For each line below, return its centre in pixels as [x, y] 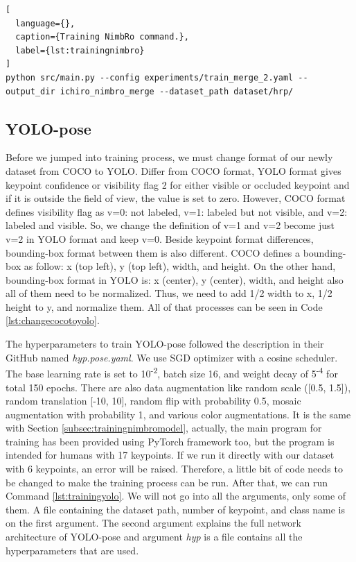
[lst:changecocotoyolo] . [53, 320]
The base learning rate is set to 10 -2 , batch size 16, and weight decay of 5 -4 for [172, 372]
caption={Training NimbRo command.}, [102, 37]
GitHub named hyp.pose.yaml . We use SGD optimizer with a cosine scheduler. [172, 357]
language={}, [45, 23]
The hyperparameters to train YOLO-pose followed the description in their [165, 344]
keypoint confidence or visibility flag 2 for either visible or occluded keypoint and [178, 184]
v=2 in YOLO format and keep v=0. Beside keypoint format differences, [160, 238]
